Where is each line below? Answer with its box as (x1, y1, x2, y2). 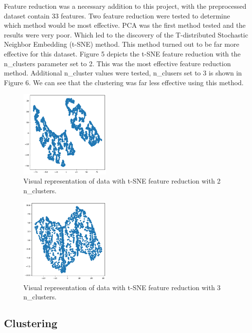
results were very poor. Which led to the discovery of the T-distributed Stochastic (4, 29, 248, 39)
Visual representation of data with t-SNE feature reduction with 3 (23, 282, 221, 292)
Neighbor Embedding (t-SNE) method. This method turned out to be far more (4, 39, 239, 49)
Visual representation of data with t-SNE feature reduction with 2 (23, 176, 221, 186)
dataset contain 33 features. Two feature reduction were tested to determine (4, 10, 230, 20)
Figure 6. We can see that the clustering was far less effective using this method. (4, 77, 244, 87)
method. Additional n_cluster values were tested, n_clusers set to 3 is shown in (4, 68, 242, 78)
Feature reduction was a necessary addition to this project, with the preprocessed (4, 1, 247, 11)
